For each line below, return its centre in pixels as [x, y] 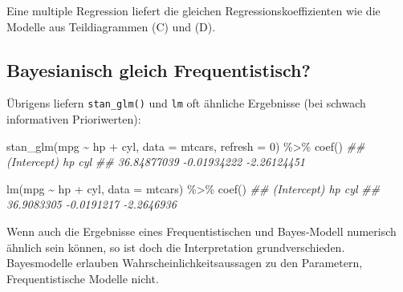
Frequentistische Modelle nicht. [83, 278]
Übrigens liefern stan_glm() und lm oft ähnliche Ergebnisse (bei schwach [186, 103]
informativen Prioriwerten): [74, 119]
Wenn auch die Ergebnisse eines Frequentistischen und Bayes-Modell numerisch [201, 231]
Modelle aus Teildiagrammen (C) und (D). [111, 26]
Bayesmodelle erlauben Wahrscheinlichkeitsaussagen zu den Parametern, [185, 263]
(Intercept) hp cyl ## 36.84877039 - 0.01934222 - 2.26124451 [156, 162]
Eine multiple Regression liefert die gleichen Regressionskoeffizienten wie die [193, 10]
